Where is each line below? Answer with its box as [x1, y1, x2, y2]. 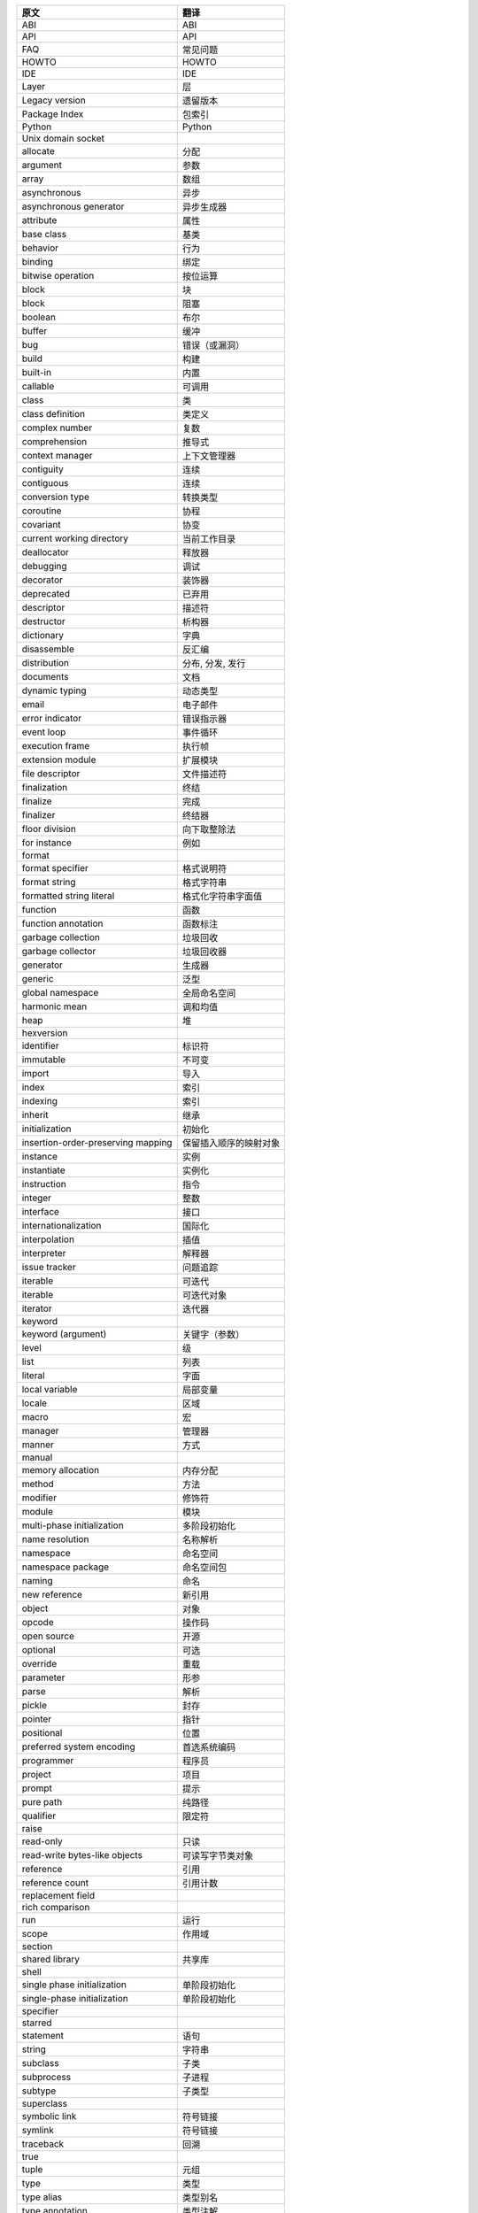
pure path [21, 1796, 63, 1808]
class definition [21, 408, 86, 420]
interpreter [21, 1247, 66, 1259]
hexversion [21, 1027, 68, 1039]
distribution [21, 657, 70, 668]
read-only [21, 1835, 64, 1847]
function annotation [21, 917, 104, 929]
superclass [21, 2098, 68, 2109]
